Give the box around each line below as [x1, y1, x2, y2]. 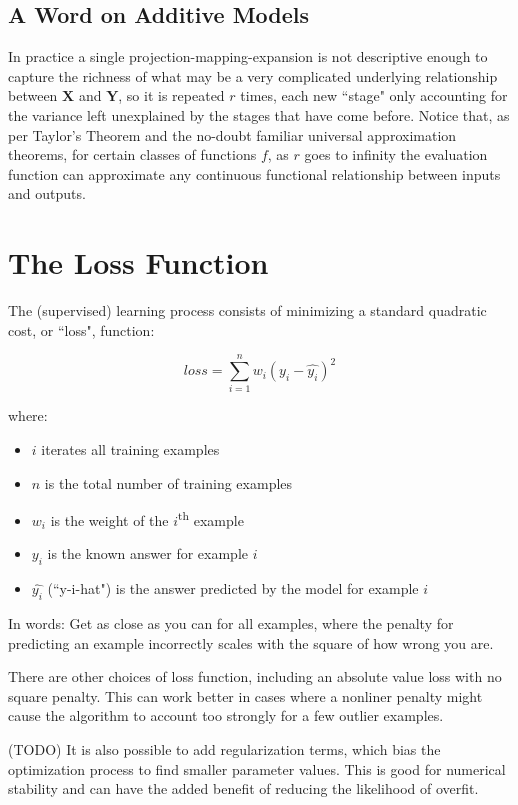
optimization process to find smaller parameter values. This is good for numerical [8, 758, 506, 779]
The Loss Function [8, 242, 269, 283]
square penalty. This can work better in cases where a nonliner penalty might [8, 685, 483, 706]
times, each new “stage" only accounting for [240, 85, 508, 106]
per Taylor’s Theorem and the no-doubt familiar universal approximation [8, 124, 457, 145]
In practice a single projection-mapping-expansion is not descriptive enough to [8, 46, 488, 67]
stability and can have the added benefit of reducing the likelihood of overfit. [8, 778, 479, 799]
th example [178, 507, 244, 530]
